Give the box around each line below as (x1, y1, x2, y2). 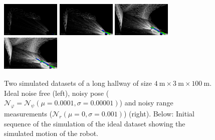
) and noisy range (119, 97, 173, 108)
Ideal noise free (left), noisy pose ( (4, 87, 109, 98)
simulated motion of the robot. (4, 128, 98, 138)
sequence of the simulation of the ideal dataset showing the (4, 118, 185, 128)
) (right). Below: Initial (123, 108, 194, 118)
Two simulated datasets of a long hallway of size (4, 78, 152, 88)
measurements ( (4, 108, 53, 118)
